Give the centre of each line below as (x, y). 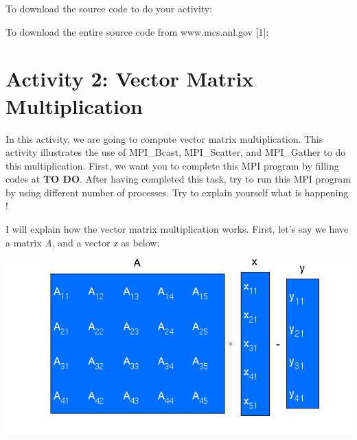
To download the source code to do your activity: (109, 8)
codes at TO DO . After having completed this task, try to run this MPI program (178, 179)
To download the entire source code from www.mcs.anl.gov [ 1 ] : (137, 31)
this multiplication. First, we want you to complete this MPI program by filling (172, 165)
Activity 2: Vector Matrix (130, 79)
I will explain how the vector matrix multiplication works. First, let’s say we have (177, 229)
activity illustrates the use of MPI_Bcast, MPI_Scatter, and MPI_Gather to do (176, 152)
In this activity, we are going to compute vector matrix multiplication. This (164, 138)
